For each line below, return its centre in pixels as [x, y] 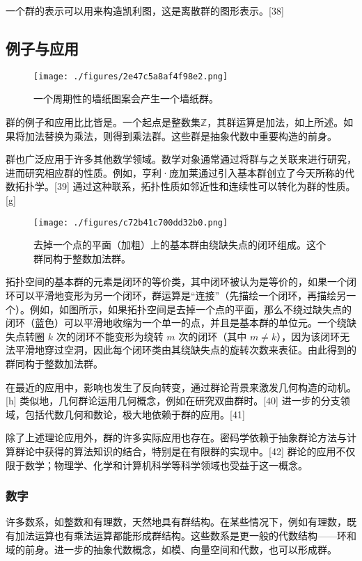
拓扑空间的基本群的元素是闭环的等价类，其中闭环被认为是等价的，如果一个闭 [181, 282]
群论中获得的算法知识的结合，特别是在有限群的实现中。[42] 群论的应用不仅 [185, 451]
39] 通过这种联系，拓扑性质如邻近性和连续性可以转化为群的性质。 [206, 186]
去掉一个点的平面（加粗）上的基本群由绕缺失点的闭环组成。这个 [180, 245]
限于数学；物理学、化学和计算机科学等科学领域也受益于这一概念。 [157, 465]
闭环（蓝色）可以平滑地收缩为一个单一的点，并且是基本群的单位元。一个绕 [176, 323]
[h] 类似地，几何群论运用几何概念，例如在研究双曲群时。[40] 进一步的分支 [173, 401]
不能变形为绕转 [129, 336]
